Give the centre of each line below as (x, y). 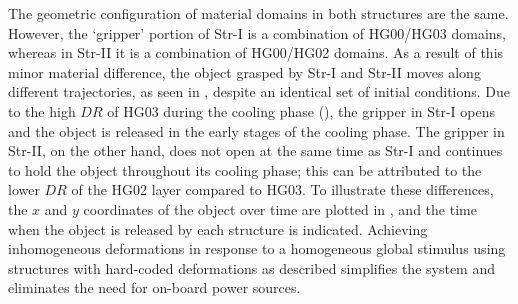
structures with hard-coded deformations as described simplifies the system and (251, 267)
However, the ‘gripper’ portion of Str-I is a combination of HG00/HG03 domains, (257, 32)
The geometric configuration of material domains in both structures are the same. (258, 13)
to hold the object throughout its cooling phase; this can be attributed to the (245, 169)
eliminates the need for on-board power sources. (154, 287)
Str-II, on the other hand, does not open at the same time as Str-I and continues (255, 150)
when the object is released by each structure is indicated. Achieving (218, 228)
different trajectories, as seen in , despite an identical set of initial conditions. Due (259, 91)
